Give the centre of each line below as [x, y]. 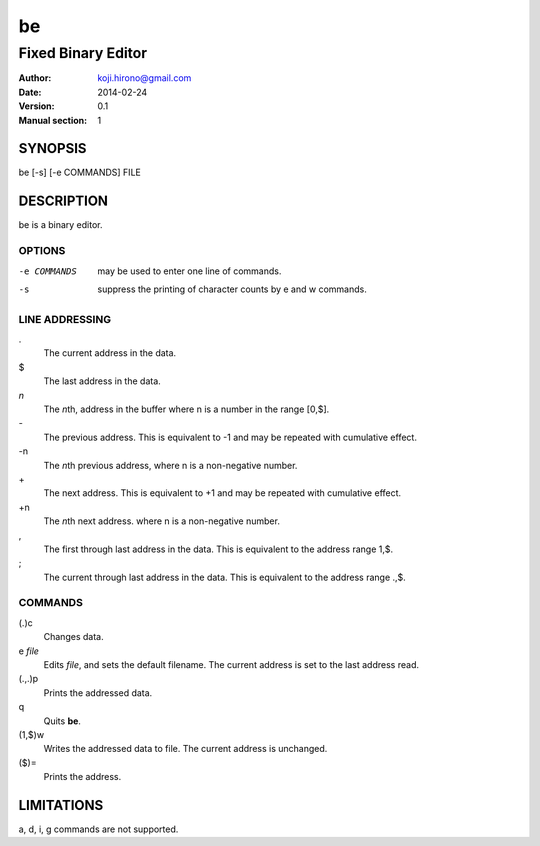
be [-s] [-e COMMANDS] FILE [80, 172]
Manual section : [53, 120]
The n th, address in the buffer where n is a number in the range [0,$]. [186, 409]
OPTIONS [42, 251]
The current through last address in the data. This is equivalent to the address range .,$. [225, 577]
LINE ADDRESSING [65, 319]
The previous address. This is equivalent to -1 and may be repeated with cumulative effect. [230, 437]
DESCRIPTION [63, 201]
